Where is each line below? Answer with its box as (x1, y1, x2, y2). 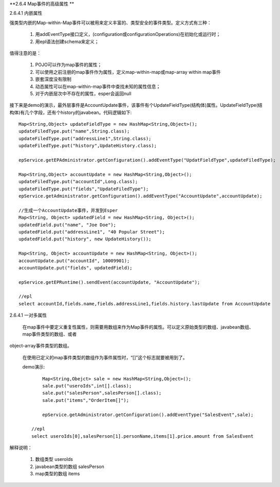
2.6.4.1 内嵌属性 (9, 10, 43, 16)
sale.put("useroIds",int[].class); (42, 383, 132, 388)
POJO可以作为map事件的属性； (35, 62, 102, 68)
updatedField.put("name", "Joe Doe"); (18, 222, 117, 228)
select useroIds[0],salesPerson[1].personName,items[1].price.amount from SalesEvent (31, 433, 254, 439)
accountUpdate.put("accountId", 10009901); (18, 258, 130, 264)
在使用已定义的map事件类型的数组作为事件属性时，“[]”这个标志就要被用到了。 (22, 354, 188, 360)
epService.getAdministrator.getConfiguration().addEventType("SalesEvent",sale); (42, 412, 254, 418)
